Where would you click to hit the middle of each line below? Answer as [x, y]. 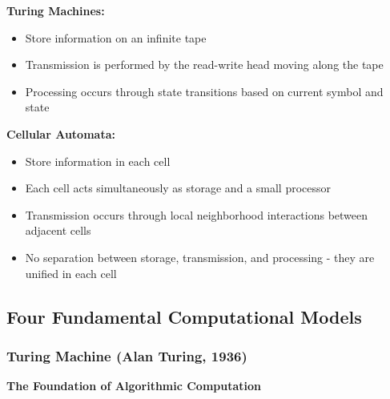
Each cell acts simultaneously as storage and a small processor [178, 188]
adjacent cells [58, 230]
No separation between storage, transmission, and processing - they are [200, 257]
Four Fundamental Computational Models [184, 316]
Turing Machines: [56, 10]
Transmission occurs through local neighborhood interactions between [197, 214]
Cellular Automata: [61, 133]
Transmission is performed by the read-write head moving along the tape [204, 64]
